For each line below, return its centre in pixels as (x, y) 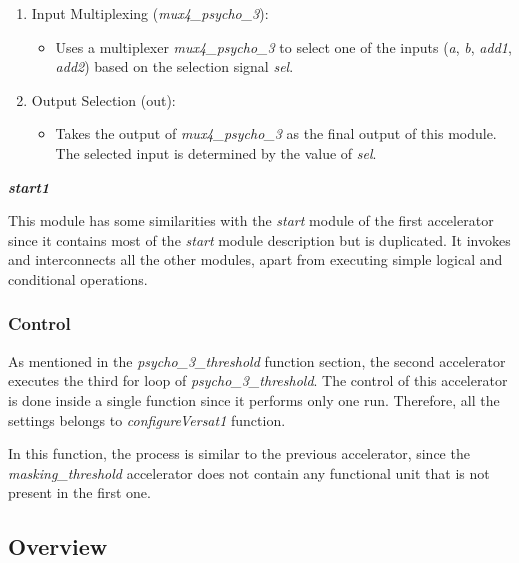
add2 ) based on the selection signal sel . (174, 66)
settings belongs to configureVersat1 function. (147, 419)
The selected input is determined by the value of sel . (216, 152)
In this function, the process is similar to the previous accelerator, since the (239, 453)
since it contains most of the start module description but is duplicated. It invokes (259, 239)
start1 (29, 186)
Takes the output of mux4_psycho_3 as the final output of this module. (276, 133)
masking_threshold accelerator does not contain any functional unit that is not (249, 472)
